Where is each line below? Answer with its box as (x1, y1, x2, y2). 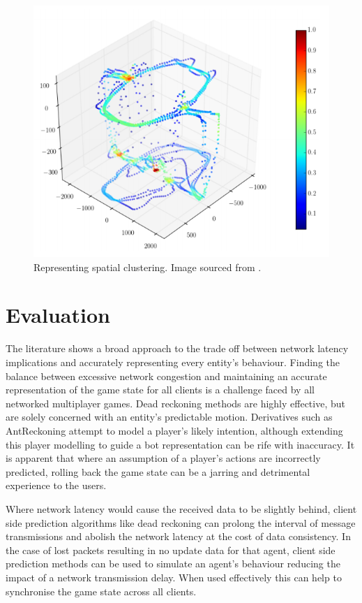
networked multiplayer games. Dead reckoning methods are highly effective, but (6, 395, 345, 410)
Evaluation (6, 300, 110, 329)
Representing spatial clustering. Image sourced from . (33, 259, 262, 274)
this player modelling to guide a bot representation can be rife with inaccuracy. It (6, 437, 355, 451)
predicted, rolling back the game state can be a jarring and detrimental (6, 464, 310, 479)
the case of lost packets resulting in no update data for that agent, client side (6, 542, 335, 557)
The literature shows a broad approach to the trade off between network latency (6, 341, 349, 356)
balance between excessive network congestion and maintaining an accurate (6, 368, 327, 383)
